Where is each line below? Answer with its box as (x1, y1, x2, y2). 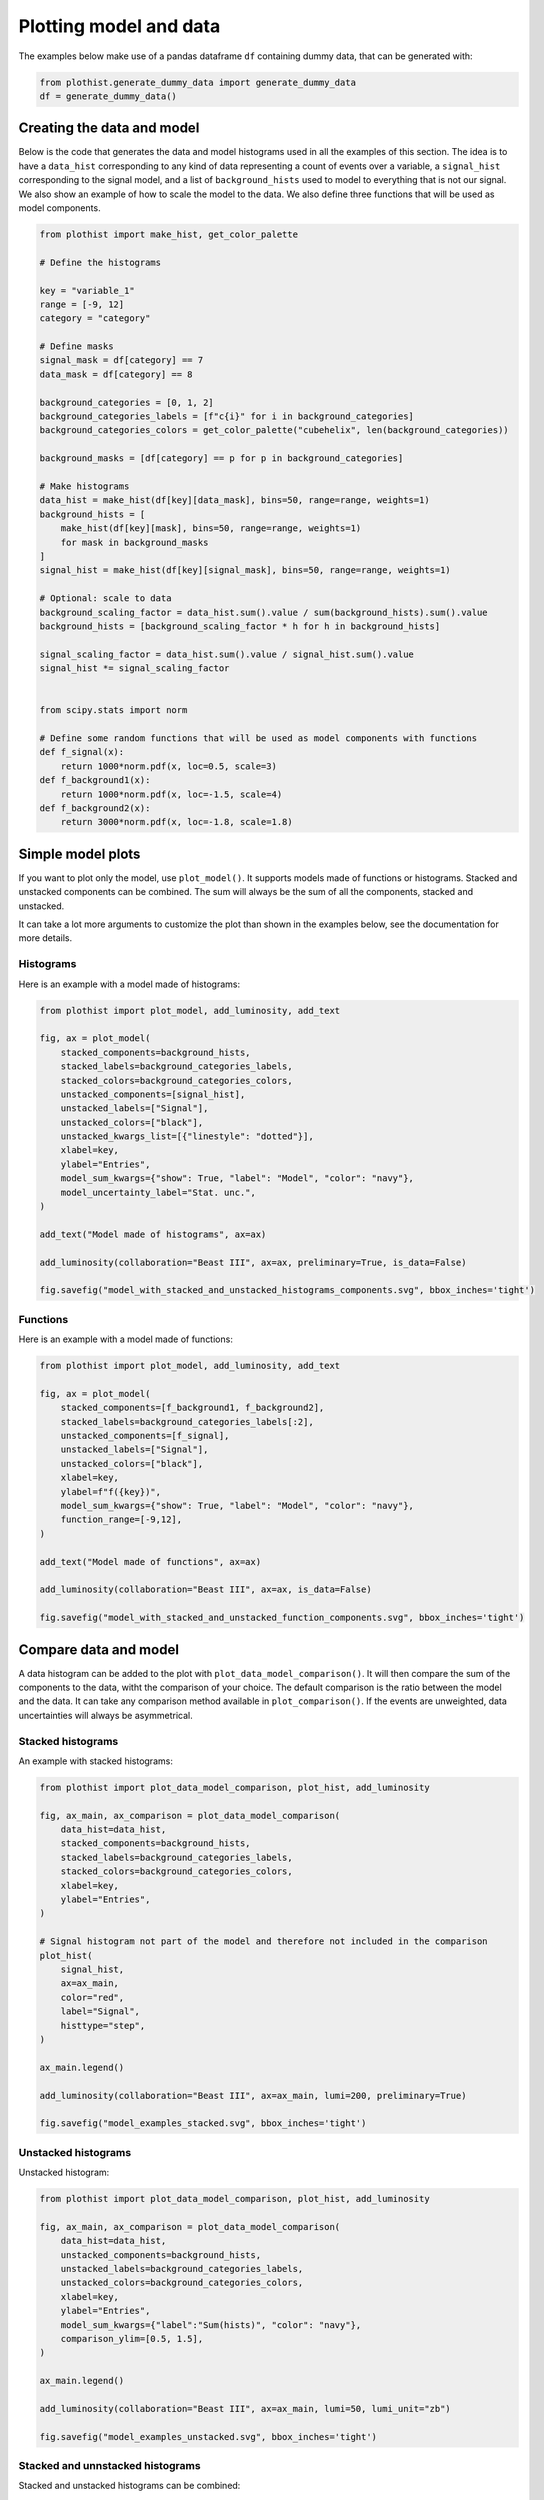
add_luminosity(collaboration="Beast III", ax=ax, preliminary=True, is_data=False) (39, 1256, 467, 1268)
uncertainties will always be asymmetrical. (18, 1709, 194, 1721)
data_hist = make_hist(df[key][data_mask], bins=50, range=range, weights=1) (39, 495, 430, 506)
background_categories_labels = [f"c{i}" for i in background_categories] (39, 411, 415, 422)
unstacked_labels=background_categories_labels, (60, 2263, 304, 2274)
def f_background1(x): (39, 775, 151, 786)
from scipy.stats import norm (39, 705, 188, 716)
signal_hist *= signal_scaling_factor (39, 663, 230, 674)
